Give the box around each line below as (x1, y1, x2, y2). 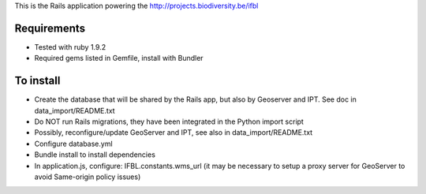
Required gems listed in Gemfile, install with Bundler (34, 54, 204, 63)
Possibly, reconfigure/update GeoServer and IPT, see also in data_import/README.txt (34, 128, 313, 137)
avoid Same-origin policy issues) (34, 172, 141, 181)
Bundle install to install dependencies (34, 150, 155, 159)
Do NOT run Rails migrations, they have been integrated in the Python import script (34, 117, 304, 126)
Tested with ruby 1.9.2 (34, 42, 106, 51)
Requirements (14, 21, 86, 35)
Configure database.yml (34, 139, 114, 148)
